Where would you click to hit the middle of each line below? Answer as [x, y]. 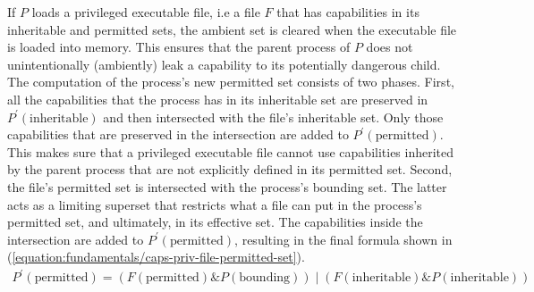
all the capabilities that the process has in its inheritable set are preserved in [218, 99]
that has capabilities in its [348, 12]
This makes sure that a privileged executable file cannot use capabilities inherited [231, 151]
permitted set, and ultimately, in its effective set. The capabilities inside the [215, 222]
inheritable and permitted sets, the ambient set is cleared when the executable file [232, 29]
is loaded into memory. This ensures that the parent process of [179, 47]
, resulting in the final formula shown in [343, 239]
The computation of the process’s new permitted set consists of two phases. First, [231, 82]
